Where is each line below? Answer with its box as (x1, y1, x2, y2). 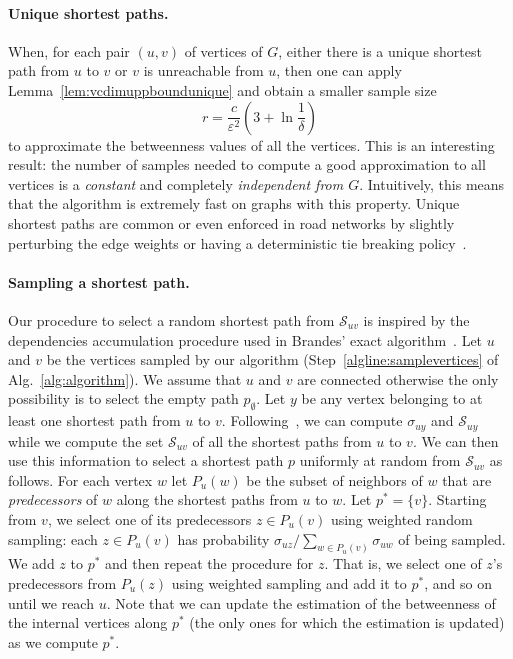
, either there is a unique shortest (278, 40, 482, 61)
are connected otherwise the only (297, 368, 499, 389)
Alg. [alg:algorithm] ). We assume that (8, 368, 242, 389)
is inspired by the (363, 309, 470, 330)
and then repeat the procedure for (105, 553, 314, 574)
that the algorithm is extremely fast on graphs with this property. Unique (8, 193, 460, 214)
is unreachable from (143, 60, 264, 81)
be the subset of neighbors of (246, 469, 423, 490)
